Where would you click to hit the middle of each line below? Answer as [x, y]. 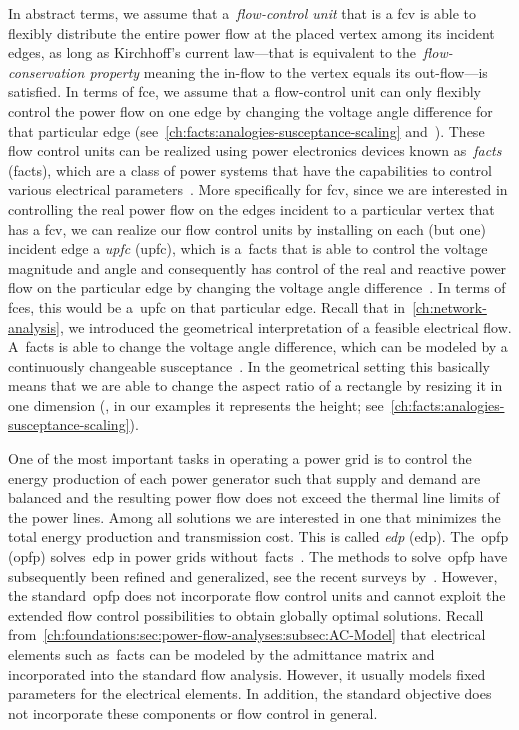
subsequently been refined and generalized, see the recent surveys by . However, [253, 575]
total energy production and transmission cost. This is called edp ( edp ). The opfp [258, 536]
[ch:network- [449, 306]
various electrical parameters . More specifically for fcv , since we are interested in [258, 189]
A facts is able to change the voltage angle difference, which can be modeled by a [258, 346]
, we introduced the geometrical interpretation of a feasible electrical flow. [285, 326]
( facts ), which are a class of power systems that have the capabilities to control [250, 169]
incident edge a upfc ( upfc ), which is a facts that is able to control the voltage [248, 248]
